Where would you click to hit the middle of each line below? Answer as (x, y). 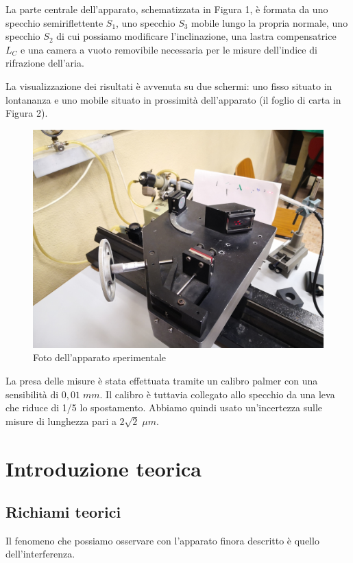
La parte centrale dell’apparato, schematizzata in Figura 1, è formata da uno (167, 9)
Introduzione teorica (104, 468)
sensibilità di (32, 394)
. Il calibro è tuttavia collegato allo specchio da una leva (217, 394)
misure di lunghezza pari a (61, 421)
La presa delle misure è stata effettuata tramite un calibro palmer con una (162, 380)
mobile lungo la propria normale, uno (270, 22)
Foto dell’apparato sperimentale (100, 357)
